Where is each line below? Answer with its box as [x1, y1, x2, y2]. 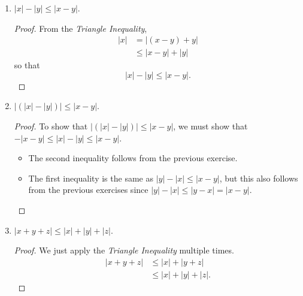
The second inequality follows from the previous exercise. [28, 152, 238, 164]
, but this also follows [219, 171, 298, 184]
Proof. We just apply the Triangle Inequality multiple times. [14, 244, 234, 256]
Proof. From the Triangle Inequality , [14, 22, 147, 34]
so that [14, 59, 40, 71]
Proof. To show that [14, 120, 88, 132]
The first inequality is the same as [28, 171, 153, 184]
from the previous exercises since [28, 183, 149, 196]
